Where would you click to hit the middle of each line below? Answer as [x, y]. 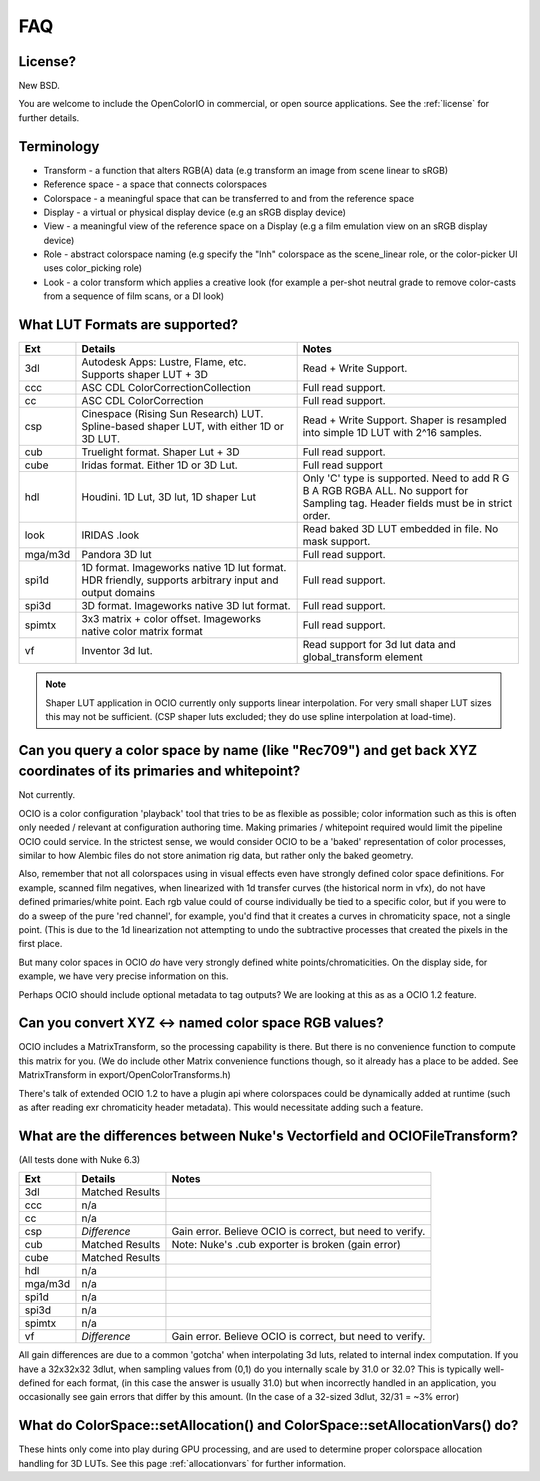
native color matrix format [142, 632]
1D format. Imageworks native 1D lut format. [184, 568]
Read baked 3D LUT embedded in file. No [400, 529]
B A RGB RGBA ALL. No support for [385, 491]
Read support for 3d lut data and [379, 645]
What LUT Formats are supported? [128, 325]
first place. [40, 944]
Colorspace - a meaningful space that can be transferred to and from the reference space [229, 198]
